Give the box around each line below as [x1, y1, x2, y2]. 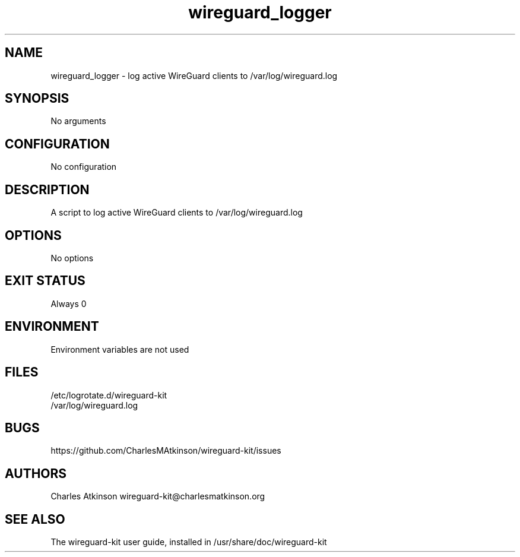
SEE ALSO [5, 511, 65, 527]
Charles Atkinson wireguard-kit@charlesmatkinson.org [50, 491, 265, 502]
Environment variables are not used [50, 344, 189, 355]
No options [50, 252, 94, 263]
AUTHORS [5, 466, 67, 481]
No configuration [50, 162, 117, 172]
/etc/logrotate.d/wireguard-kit [50, 390, 167, 400]
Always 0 [50, 298, 87, 309]
